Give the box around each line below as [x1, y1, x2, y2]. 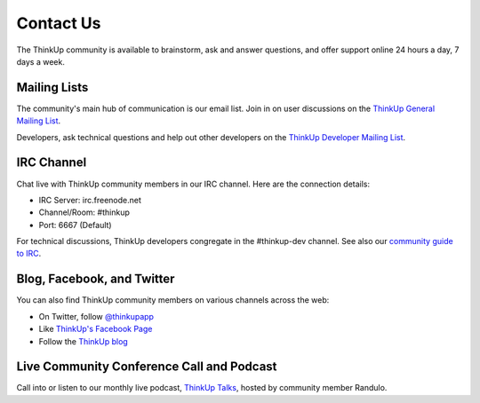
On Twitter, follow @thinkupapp [38, 311, 155, 321]
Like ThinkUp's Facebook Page [38, 324, 153, 335]
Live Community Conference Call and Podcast [16, 360, 277, 375]
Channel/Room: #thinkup [38, 207, 131, 217]
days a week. [16, 56, 66, 67]
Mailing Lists [16, 80, 89, 95]
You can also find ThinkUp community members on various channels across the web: [16, 295, 330, 305]
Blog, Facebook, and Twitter [16, 272, 175, 287]
